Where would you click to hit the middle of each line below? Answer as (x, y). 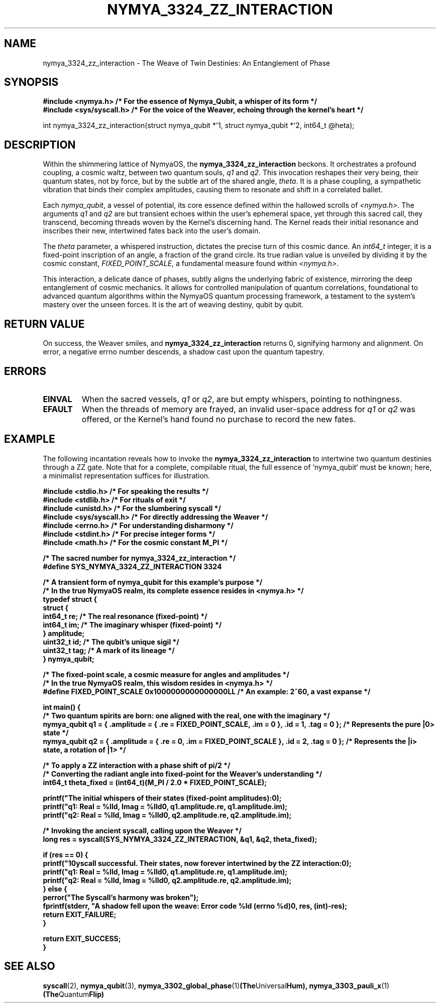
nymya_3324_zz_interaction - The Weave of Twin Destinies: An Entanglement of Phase (187, 63)
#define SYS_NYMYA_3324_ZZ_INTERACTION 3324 (132, 566)
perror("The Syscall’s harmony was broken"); (121, 897)
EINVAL (58, 399)
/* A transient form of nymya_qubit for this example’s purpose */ (153, 582)
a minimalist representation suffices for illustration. (127, 475)
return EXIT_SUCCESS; (82, 938)
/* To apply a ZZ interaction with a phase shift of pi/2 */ (137, 765)
